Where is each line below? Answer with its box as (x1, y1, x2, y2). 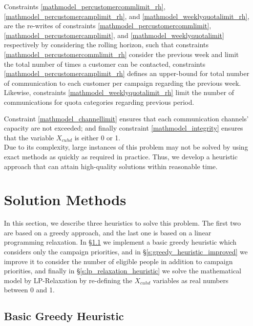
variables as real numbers (153, 275, 229, 285)
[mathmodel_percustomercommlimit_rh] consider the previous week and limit (4, 49, 239, 59)
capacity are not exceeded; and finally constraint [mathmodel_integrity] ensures (4, 123, 243, 133)
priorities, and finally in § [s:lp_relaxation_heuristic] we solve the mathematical (4, 266, 242, 276)
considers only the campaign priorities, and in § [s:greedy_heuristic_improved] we (4, 247, 248, 256)
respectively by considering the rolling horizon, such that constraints (4, 39, 209, 50)
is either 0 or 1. (74, 132, 121, 142)
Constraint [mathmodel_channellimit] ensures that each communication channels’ (4, 113, 249, 123)
